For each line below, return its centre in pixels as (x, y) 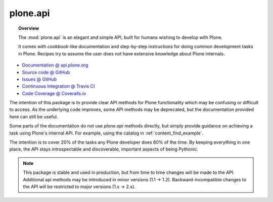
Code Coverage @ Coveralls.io (54, 93)
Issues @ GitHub (39, 79)
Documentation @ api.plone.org (55, 65)
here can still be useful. (34, 116)
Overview (29, 28)
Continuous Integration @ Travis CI (58, 86)
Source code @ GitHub (46, 72)
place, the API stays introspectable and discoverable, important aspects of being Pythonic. (104, 149)
